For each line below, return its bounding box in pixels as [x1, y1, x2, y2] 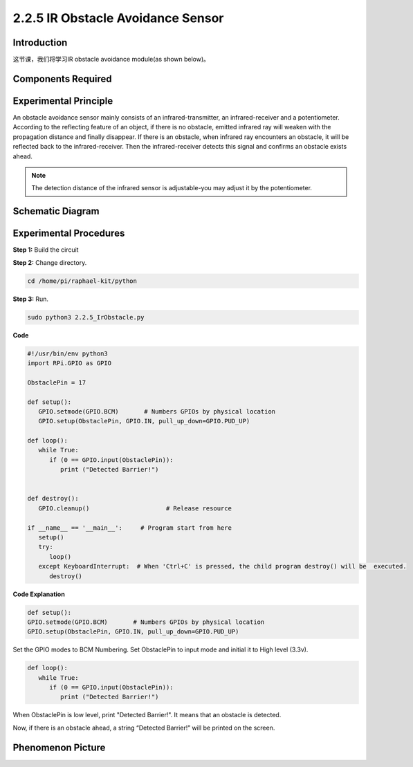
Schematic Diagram [12, 205, 100, 217]
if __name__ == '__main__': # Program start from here [27, 524, 232, 532]
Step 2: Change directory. [12, 258, 87, 266]
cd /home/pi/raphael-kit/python [27, 277, 138, 285]
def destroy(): [27, 495, 79, 503]
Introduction [12, 37, 68, 48]
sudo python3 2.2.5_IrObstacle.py [27, 313, 145, 321]
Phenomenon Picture [12, 741, 106, 753]
